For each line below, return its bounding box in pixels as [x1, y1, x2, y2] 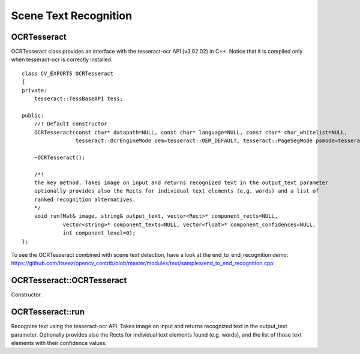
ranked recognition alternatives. [34, 196, 136, 203]
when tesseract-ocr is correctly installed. [11, 56, 113, 63]
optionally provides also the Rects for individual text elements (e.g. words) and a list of [34, 188, 319, 194]
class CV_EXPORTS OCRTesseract [22, 70, 114, 77]
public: [22, 112, 44, 119]
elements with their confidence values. [11, 340, 107, 347]
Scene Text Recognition [11, 9, 132, 22]
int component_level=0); [62, 230, 136, 236]
